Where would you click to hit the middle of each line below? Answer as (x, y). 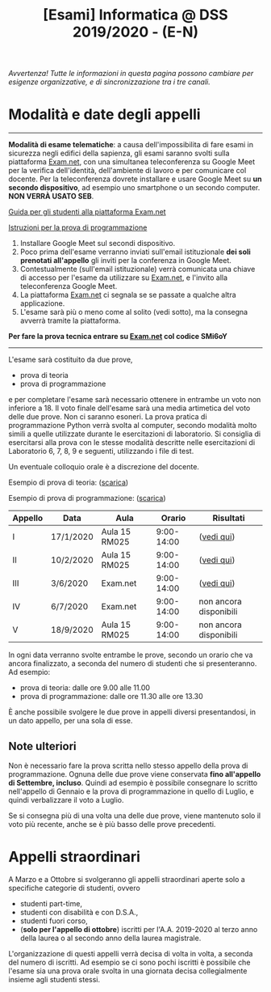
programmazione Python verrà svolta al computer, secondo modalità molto (133, 426)
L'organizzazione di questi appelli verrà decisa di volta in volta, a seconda (131, 953)
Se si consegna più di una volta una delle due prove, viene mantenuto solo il (134, 816)
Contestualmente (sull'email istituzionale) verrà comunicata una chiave (138, 269)
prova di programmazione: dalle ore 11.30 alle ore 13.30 (111, 697)
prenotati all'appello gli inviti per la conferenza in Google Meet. (126, 261)
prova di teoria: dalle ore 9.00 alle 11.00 (85, 688)
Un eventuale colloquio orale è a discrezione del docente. (104, 467)
